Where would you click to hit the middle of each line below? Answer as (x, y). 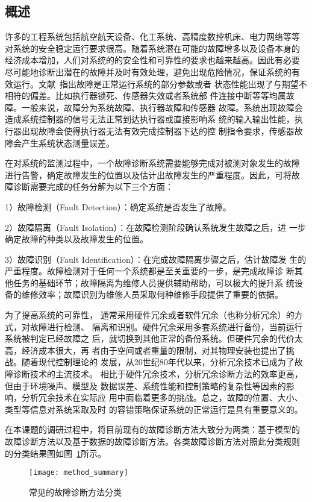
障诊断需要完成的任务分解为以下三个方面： (89, 187)
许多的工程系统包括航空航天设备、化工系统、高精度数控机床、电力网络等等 (152, 36)
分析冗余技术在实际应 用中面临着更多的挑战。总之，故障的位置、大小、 (162, 397)
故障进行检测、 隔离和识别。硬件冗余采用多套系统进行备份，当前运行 (166, 326)
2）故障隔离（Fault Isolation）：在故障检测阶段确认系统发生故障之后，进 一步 (156, 227)
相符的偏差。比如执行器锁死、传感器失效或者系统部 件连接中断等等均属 (145, 96)
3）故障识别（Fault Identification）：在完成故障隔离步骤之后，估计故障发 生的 (156, 259)
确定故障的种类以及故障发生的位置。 (76, 239)
